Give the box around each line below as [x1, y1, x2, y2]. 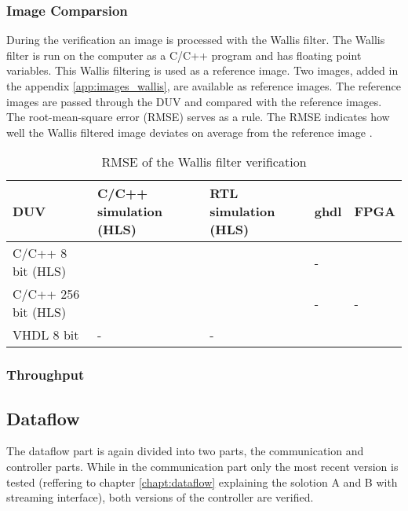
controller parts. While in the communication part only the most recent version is [6, 458, 399, 475]
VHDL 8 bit [13, 325, 79, 344]
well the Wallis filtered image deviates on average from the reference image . [6, 123, 373, 140]
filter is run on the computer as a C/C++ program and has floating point [6, 46, 362, 63]
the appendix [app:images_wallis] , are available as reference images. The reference [6, 78, 401, 94]
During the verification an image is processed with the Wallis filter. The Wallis [6, 31, 385, 48]
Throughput [6, 365, 85, 384]
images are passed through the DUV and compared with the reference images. [6, 93, 382, 109]
